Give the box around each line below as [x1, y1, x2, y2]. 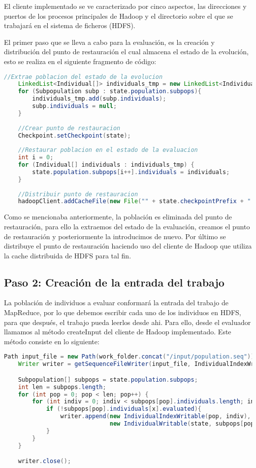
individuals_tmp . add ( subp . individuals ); [32, 95, 166, 103]
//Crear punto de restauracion [18, 124, 121, 132]
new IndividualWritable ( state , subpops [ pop [109, 420, 255, 428]
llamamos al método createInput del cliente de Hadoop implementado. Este [4, 326, 231, 337]
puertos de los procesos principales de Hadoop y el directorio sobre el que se [4, 10, 233, 21]
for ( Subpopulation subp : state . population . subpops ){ [18, 88, 202, 95]
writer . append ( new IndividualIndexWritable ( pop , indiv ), [60, 413, 251, 420]
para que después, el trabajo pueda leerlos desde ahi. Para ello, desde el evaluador [4, 317, 251, 327]
